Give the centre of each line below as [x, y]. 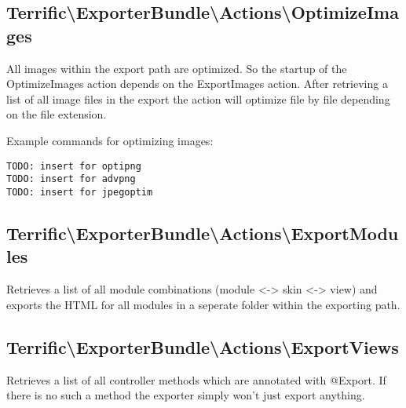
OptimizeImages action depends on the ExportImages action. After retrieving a [197, 84]
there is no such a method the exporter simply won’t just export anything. [186, 395]
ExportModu [345, 233]
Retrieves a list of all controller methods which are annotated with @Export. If [196, 379]
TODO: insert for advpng [71, 179]
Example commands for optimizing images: [110, 140]
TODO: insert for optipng [74, 166]
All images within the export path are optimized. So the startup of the [177, 68]
